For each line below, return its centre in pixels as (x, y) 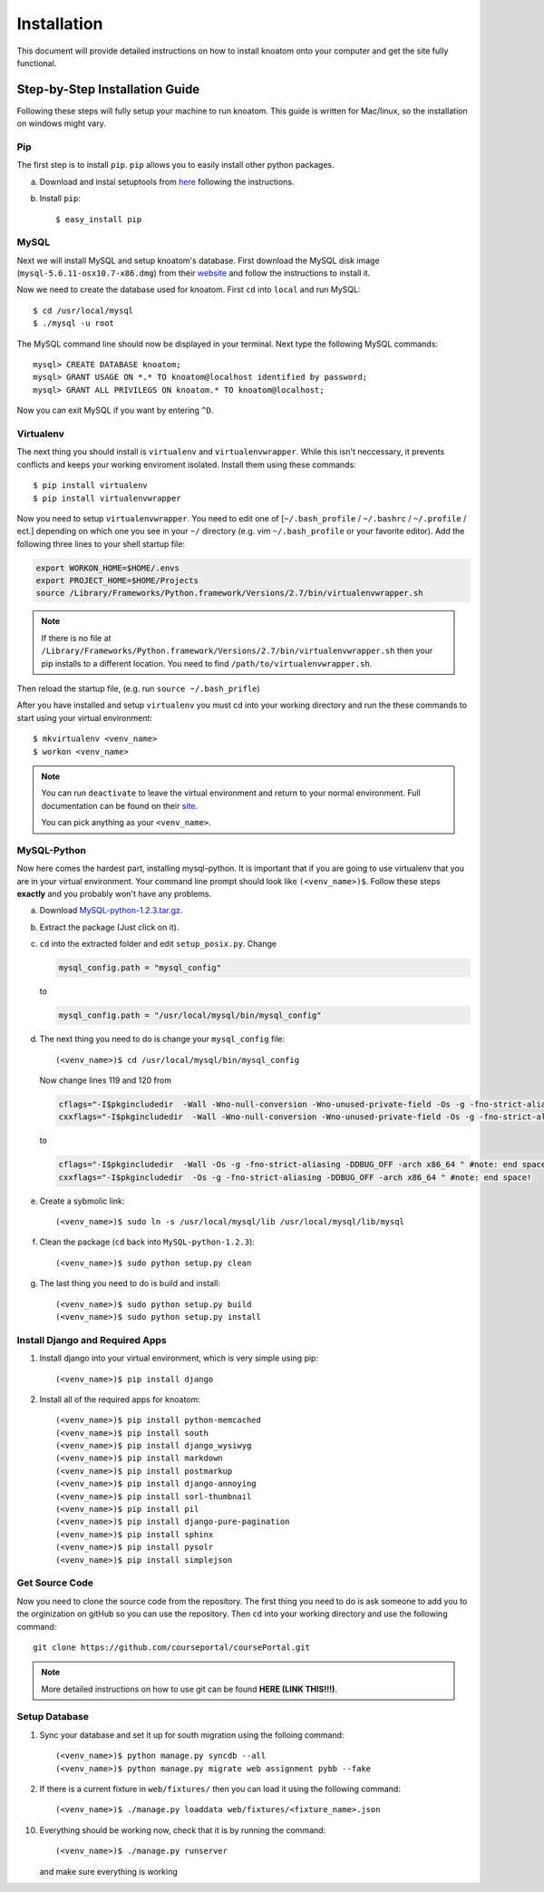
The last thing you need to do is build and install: (130, 1283)
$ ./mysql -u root (74, 323)
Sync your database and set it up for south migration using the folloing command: (192, 1735)
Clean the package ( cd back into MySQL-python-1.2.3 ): (147, 1242)
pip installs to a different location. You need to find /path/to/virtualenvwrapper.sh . (207, 663)
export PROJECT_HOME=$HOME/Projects (117, 581)
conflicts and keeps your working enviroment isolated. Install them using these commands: (187, 464)
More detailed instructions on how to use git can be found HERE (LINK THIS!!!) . (189, 1689)
